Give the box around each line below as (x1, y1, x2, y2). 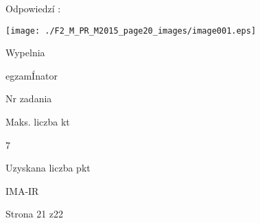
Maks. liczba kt (5, 115, 70, 129)
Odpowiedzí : (5, 1, 61, 15)
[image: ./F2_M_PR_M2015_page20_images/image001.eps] (5, 25, 257, 36)
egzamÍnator (5, 68, 58, 82)
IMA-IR (5, 183, 39, 198)
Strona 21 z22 (5, 207, 64, 221)
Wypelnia (5, 45, 45, 60)
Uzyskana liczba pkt (5, 161, 91, 175)
